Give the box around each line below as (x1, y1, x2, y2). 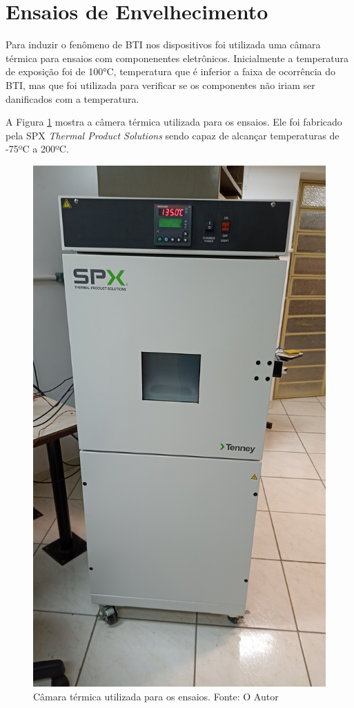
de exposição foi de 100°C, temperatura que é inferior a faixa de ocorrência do (6, 64, 336, 79)
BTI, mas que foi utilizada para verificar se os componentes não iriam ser (6, 77, 315, 92)
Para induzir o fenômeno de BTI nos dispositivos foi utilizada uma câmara (6, 37, 321, 52)
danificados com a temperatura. (6, 91, 139, 106)
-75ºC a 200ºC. (6, 141, 69, 156)
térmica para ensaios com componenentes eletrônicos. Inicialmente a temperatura (6, 50, 349, 65)
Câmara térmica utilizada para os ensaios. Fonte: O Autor (33, 689, 279, 703)
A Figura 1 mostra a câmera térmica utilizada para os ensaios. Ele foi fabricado (6, 115, 342, 129)
